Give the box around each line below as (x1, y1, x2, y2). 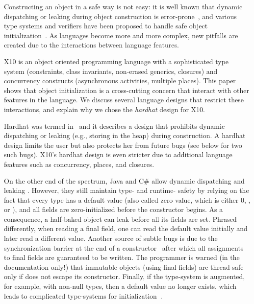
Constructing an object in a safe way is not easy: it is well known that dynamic (4, 1, 243, 11)
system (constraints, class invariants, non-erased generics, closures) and (4, 66, 218, 76)
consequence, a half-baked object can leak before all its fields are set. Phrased (4, 213, 237, 224)
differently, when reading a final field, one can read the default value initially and (4, 223, 248, 234)
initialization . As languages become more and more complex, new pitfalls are (4, 30, 238, 40)
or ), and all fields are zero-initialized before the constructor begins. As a (4, 204, 223, 214)
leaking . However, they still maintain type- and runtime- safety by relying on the (4, 185, 249, 195)
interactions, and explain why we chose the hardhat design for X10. (4, 104, 205, 114)
